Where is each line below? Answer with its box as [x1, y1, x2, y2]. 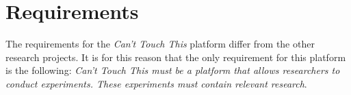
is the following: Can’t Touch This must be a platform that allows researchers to [5, 63, 340, 77]
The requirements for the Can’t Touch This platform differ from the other [5, 37, 315, 51]
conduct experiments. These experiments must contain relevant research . [5, 76, 307, 90]
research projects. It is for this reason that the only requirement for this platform [5, 50, 346, 64]
